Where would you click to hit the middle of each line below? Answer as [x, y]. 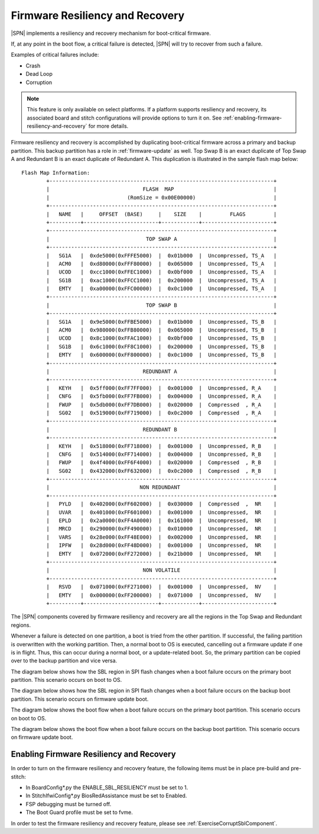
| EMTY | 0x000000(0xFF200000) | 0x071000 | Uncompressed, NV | [162, 595]
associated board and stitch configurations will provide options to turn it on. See [124, 118]
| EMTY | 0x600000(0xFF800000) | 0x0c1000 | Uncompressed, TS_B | [162, 355]
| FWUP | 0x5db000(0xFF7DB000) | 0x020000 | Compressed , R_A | [162, 405]
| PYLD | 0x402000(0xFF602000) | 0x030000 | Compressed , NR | [162, 504]
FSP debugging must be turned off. [69, 804]
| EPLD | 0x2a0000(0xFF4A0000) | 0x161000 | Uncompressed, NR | [162, 521]
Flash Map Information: [56, 173]
